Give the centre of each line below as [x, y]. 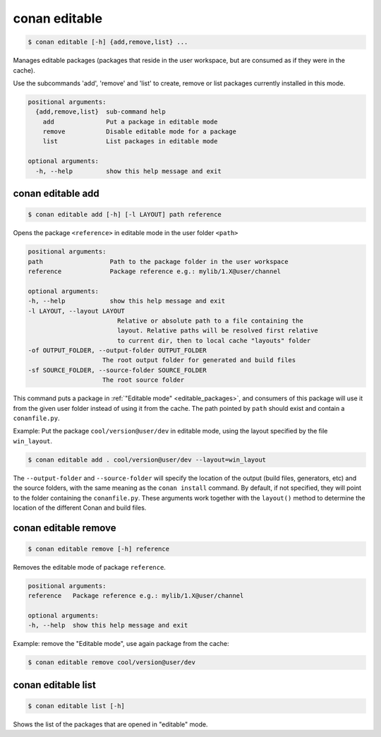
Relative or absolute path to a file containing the [210, 320]
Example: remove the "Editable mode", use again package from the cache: [121, 644]
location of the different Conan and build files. [80, 508]
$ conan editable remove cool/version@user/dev [111, 663]
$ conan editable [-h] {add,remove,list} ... [108, 42]
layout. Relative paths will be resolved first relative [218, 331]
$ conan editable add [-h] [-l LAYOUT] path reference [125, 215]
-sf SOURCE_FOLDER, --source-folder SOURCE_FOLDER [117, 370]
